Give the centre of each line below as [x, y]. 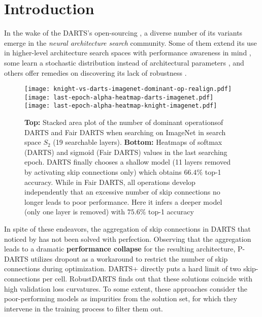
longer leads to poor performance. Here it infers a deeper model [123, 201]
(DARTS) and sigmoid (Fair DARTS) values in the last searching [126, 152]
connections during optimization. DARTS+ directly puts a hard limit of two [123, 268]
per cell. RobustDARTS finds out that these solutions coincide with [148, 278]
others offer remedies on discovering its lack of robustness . [95, 72]
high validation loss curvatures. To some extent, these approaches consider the [126, 288]
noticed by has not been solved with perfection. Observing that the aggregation [128, 239]
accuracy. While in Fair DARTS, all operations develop [110, 182]
